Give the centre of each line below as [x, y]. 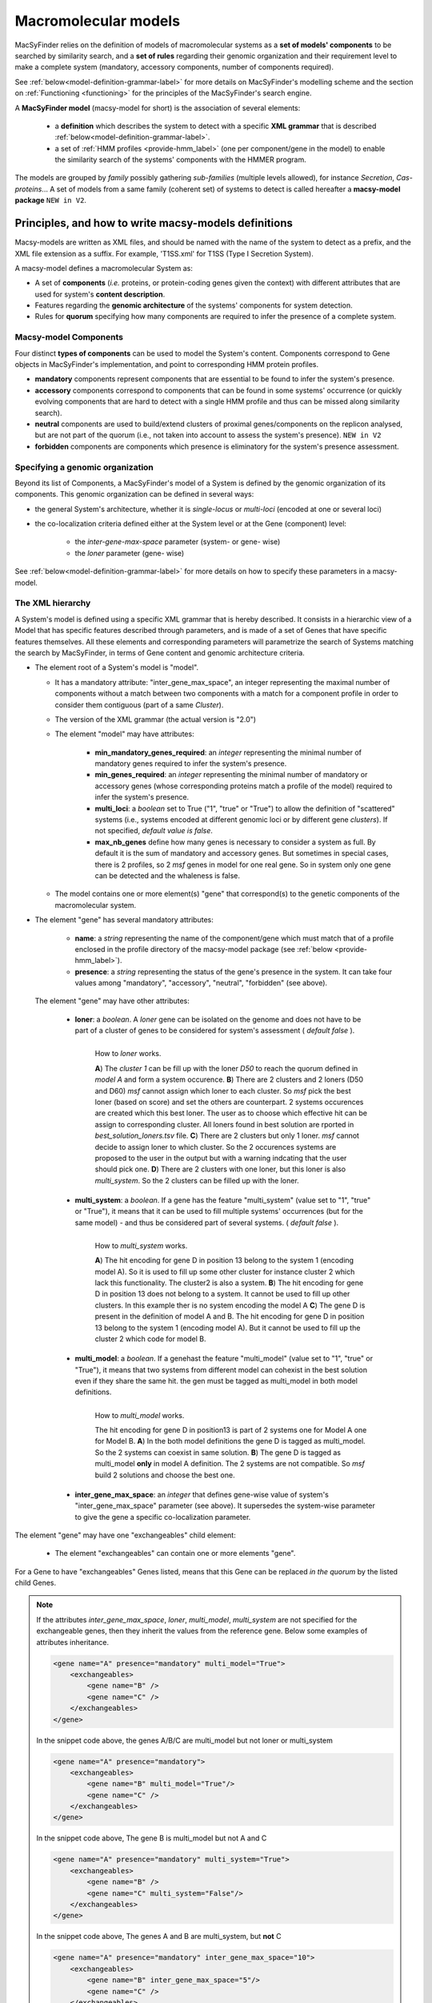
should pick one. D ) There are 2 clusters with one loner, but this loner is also [220, 1169]
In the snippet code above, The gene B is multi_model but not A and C [152, 1838]
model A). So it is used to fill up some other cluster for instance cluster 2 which [225, 1272]
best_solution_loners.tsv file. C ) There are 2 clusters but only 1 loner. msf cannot [227, 1136]
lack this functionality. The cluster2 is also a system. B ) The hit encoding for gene [229, 1283]
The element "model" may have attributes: [125, 734]
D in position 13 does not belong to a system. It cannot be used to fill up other [222, 1294]
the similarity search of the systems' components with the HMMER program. [181, 159]
